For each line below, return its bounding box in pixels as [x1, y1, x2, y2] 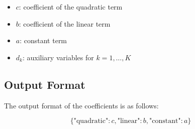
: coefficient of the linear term [19, 18, 111, 29]
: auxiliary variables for [22, 52, 94, 62]
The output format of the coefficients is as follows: [4, 100, 159, 110]
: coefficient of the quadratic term [19, 2, 123, 12]
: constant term [20, 35, 67, 46]
